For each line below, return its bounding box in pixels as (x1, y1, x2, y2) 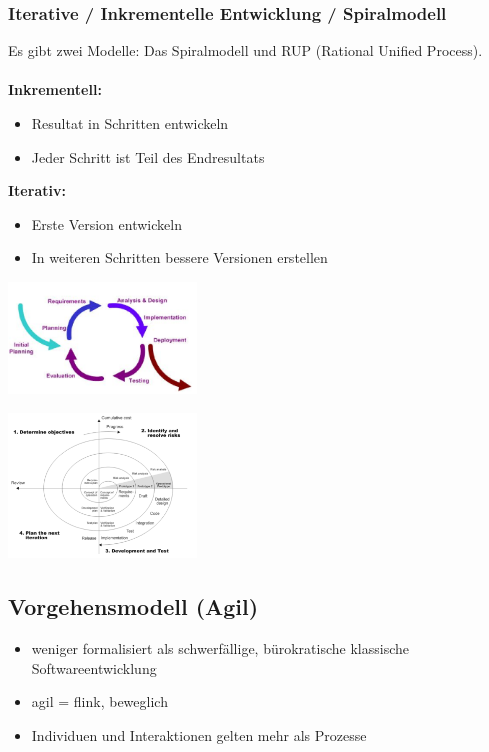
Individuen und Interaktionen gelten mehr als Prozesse (31, 725, 367, 746)
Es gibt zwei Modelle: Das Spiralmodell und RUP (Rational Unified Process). (8, 40, 483, 61)
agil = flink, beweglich (31, 691, 168, 712)
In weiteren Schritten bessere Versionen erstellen (31, 247, 328, 268)
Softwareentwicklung (31, 657, 157, 678)
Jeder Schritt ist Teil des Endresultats (31, 146, 265, 167)
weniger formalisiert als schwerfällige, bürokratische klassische (31, 638, 409, 659)
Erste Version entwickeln (31, 213, 182, 234)
